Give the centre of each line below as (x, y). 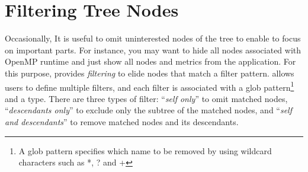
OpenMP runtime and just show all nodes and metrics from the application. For (150, 61)
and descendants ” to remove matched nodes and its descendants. (122, 121)
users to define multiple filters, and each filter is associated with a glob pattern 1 (150, 86)
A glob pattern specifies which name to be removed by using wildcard (145, 150)
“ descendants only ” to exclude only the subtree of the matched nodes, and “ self (149, 110)
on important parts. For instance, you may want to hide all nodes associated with (153, 50)
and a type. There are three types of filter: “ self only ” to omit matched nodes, (146, 98)
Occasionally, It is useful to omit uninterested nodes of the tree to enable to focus (153, 38)
